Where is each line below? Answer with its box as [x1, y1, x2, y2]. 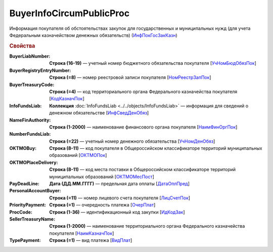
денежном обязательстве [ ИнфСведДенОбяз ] [49, 110, 149, 116]
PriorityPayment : [9, 202, 47, 208]
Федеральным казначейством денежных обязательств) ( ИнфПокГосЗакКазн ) [9, 32, 178, 38]
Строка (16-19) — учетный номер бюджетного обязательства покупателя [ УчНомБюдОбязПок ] [49, 60, 256, 66]
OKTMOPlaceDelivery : [9, 159, 58, 165]
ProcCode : [9, 209, 33, 215]
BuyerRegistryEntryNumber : [9, 67, 71, 73]
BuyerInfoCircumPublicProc [9, 8, 130, 19]
